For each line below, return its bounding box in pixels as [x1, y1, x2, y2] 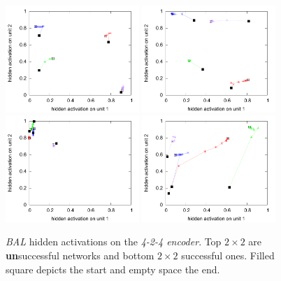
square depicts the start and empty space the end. [6, 261, 220, 276]
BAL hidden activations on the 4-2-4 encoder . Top [6, 234, 222, 249]
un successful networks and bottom [6, 248, 154, 263]
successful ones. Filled [181, 248, 275, 263]
